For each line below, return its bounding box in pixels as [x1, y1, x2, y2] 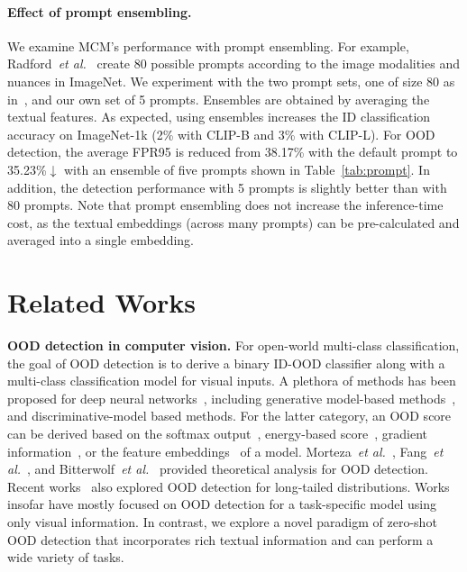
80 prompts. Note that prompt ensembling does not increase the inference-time [7, 195, 444, 214]
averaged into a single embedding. [7, 231, 195, 250]
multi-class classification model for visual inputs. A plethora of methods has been [7, 371, 456, 390]
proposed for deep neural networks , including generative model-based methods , [7, 388, 456, 407]
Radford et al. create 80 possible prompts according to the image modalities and [7, 54, 460, 73]
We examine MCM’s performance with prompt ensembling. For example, [7, 36, 409, 55]
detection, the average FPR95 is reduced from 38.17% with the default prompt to [7, 142, 458, 161]
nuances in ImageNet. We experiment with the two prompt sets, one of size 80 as [7, 71, 455, 90]
